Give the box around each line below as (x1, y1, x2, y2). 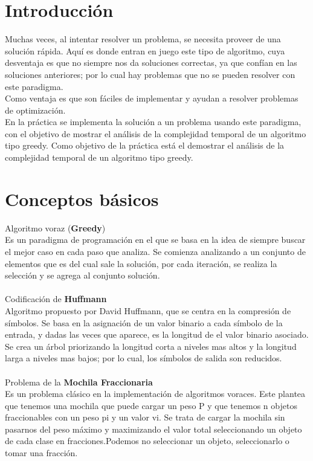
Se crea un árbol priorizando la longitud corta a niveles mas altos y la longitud (5, 340, 297, 352)
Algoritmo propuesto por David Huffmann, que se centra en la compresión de (5, 304, 291, 317)
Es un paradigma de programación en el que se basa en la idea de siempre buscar (5, 233, 306, 246)
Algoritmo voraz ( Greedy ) (5, 221, 106, 234)
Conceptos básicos (5, 186, 159, 211)
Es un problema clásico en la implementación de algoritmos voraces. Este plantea (5, 387, 306, 400)
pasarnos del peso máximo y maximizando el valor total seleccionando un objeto (5, 422, 302, 435)
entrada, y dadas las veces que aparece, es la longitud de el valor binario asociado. (5, 328, 309, 341)
